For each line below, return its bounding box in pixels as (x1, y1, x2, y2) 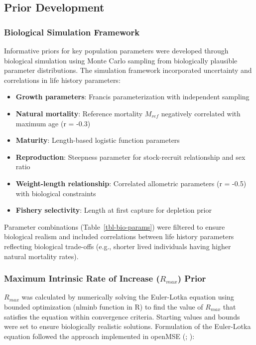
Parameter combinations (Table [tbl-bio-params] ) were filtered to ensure (4, 221, 225, 232)
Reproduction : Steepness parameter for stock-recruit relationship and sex (15, 151, 246, 162)
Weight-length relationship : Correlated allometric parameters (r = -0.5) (15, 178, 247, 188)
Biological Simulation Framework (4, 25, 140, 38)
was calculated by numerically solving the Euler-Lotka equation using (21, 292, 234, 302)
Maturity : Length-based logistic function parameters (15, 135, 180, 145)
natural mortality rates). (4, 251, 79, 261)
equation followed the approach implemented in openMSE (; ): (4, 331, 195, 341)
